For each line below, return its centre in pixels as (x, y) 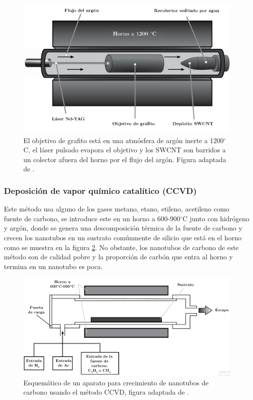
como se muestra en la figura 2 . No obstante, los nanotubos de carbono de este (121, 247)
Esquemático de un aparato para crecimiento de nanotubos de (116, 382)
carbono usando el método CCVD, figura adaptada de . (106, 392)
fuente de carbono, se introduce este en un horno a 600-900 (92, 218)
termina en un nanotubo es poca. (53, 266)
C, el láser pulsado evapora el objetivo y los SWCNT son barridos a (125, 150)
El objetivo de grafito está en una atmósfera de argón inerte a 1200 (124, 140)
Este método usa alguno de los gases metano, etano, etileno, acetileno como (117, 209)
